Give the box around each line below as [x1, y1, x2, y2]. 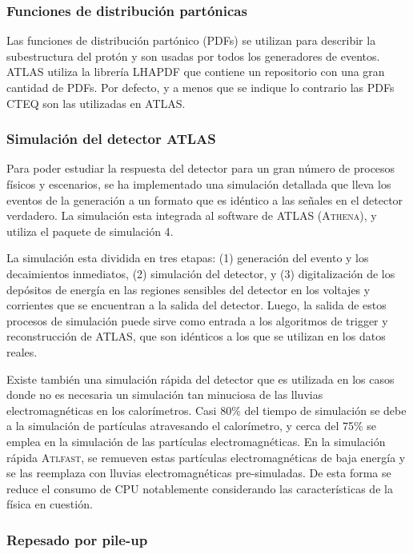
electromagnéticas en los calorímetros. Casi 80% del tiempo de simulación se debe [6, 401, 407, 418]
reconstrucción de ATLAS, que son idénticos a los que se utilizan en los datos [6, 328, 386, 345]
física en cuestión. [6, 496, 93, 512]
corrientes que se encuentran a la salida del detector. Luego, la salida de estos [6, 297, 387, 313]
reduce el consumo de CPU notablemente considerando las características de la [6, 480, 393, 496]
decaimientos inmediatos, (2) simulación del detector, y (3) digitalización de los [6, 265, 395, 281]
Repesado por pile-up [6, 529, 148, 549]
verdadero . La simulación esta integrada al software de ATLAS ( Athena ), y [6, 207, 377, 224]
